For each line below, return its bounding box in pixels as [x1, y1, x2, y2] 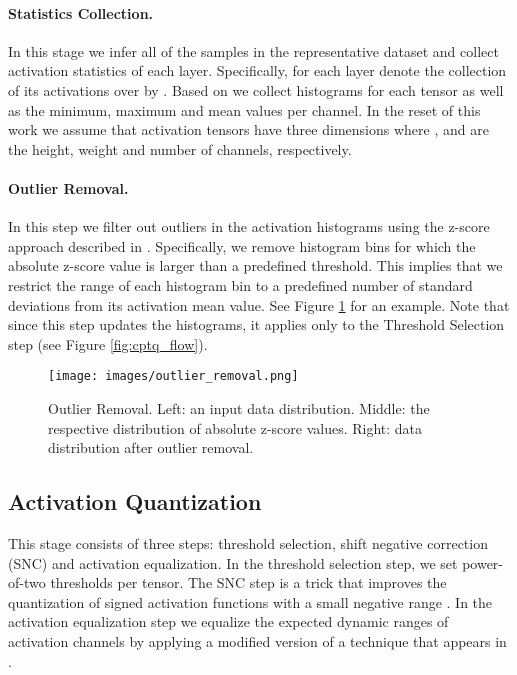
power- [462, 552, 504, 573]
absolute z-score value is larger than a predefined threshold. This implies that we [8, 255, 503, 276]
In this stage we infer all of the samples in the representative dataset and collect [8, 40, 499, 61]
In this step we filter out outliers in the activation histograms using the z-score [8, 216, 490, 237]
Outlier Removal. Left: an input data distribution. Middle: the [48, 397, 430, 418]
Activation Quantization [8, 486, 262, 517]
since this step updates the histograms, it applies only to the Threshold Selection [8, 314, 505, 335]
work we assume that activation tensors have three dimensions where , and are [8, 119, 489, 140]
